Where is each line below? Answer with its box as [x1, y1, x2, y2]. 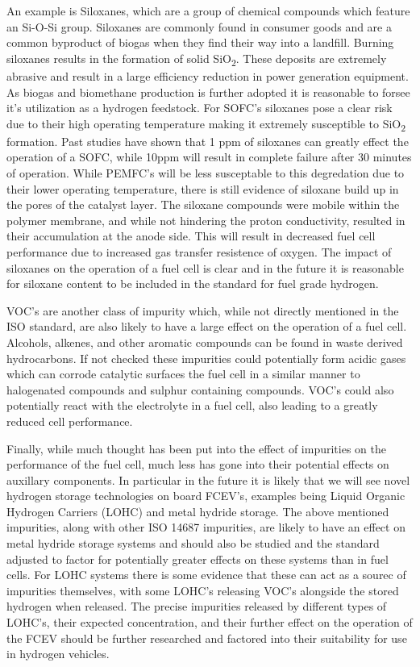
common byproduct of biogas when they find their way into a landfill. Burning [6, 34, 394, 51]
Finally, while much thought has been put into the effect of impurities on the [6, 440, 386, 456]
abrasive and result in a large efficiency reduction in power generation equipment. [6, 67, 409, 84]
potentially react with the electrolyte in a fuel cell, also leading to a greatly [6, 397, 378, 414]
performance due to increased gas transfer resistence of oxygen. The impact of [6, 243, 392, 260]
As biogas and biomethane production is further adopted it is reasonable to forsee [6, 83, 410, 100]
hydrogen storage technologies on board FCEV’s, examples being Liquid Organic [6, 487, 405, 504]
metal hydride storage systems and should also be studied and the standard [6, 535, 380, 552]
